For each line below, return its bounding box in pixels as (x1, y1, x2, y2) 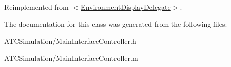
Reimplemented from (4, 2, 69, 12)
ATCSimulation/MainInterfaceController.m (4, 52, 138, 63)
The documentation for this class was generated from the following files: (4, 18, 227, 29)
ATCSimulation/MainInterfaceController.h (4, 36, 136, 46)
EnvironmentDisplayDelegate (81, 2, 171, 12)
